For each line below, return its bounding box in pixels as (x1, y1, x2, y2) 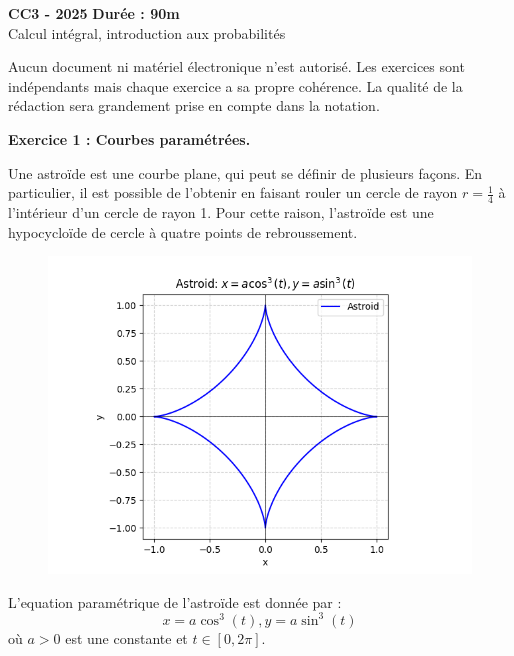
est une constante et (65, 627, 188, 648)
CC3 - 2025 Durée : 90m (8, 3, 180, 23)
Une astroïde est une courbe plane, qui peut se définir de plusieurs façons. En (8, 162, 483, 183)
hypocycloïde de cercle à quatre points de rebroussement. (8, 221, 358, 242)
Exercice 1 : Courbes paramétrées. (8, 128, 251, 149)
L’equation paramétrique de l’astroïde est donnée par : (8, 591, 342, 612)
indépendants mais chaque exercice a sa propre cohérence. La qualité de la (8, 75, 463, 96)
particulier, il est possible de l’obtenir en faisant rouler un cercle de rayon (8, 182, 458, 203)
